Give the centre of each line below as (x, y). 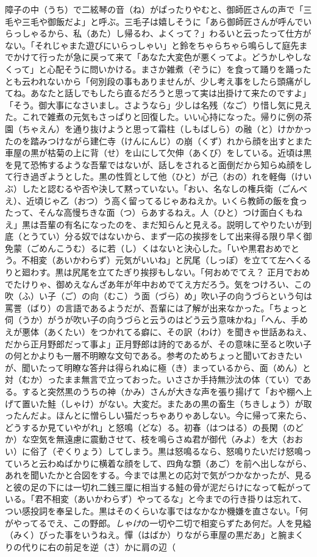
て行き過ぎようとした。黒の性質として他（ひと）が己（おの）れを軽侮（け (154, 176)
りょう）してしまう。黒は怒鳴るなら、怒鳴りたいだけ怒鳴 (188, 451)
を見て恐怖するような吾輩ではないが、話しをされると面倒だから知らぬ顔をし (158, 164)
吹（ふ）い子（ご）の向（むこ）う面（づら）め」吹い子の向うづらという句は (158, 296)
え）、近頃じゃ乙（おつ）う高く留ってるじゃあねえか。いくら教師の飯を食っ (156, 200)
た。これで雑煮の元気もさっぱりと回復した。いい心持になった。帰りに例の (154, 117)
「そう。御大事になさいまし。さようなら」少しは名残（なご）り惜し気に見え (158, 105)
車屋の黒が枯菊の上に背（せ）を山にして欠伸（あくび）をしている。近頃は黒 (158, 153)
